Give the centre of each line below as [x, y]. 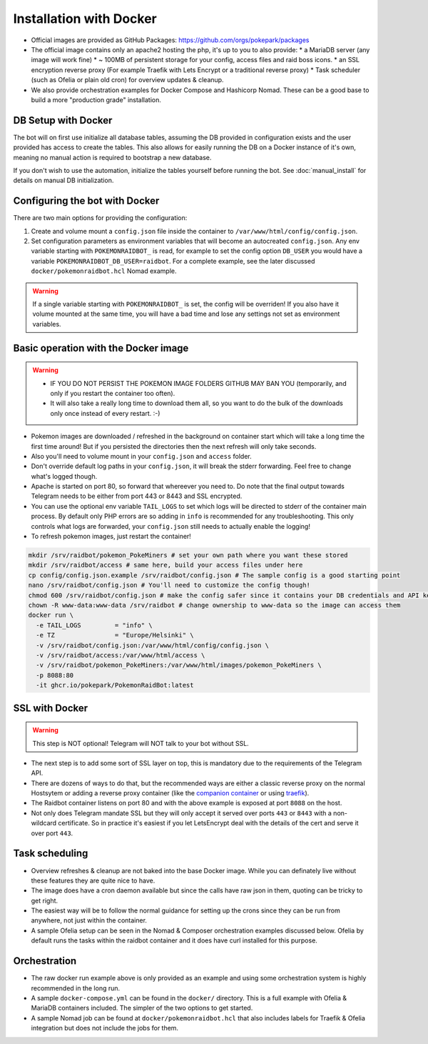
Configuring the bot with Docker [86, 201]
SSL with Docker [51, 708]
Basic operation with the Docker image [101, 348]
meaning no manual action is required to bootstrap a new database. [112, 157]
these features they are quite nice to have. [93, 880]
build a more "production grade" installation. [96, 99]
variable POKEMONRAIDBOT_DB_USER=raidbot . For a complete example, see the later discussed [173, 261]
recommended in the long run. [76, 988]
